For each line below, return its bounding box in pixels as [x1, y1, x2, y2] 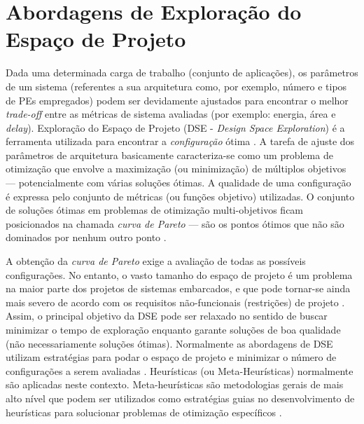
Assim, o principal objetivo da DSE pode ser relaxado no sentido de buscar [6, 308, 328, 323]
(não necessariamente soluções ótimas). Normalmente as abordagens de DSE [6, 336, 333, 350]
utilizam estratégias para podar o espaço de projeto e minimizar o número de [6, 350, 337, 364]
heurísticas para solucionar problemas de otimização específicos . [6, 404, 282, 419]
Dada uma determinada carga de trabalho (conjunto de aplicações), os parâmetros [6, 65, 358, 80]
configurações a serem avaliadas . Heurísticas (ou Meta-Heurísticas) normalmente [6, 363, 353, 378]
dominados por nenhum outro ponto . [6, 230, 167, 245]
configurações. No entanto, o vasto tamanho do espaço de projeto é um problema [6, 267, 353, 282]
